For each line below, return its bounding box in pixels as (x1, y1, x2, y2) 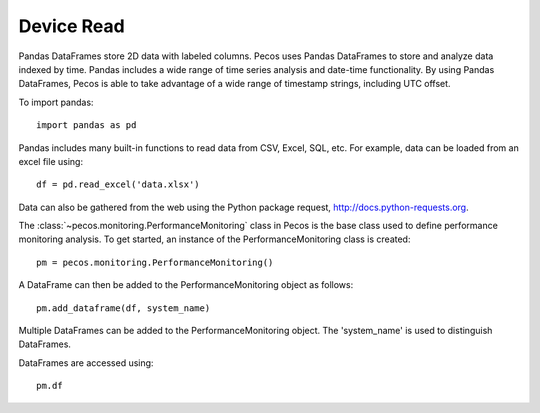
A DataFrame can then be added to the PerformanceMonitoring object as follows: (18, 279, 354, 291)
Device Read (18, 15, 125, 37)
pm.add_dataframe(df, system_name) (36, 302, 211, 314)
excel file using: (18, 155, 84, 167)
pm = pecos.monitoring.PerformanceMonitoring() (36, 256, 274, 268)
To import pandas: (18, 96, 94, 108)
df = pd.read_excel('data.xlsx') (36, 179, 200, 190)
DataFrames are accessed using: (18, 356, 154, 369)
